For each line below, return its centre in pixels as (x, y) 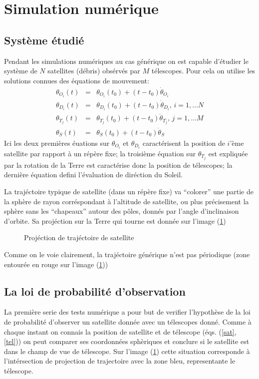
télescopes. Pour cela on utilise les (203, 71)
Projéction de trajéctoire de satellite (79, 237)
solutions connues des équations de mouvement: (77, 80)
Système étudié (44, 40)
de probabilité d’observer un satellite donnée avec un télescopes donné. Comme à (128, 321)
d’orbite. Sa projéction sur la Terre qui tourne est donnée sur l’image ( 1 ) (115, 220)
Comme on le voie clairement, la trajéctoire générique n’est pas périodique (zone (127, 254)
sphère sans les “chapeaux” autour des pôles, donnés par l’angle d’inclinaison (122, 211)
